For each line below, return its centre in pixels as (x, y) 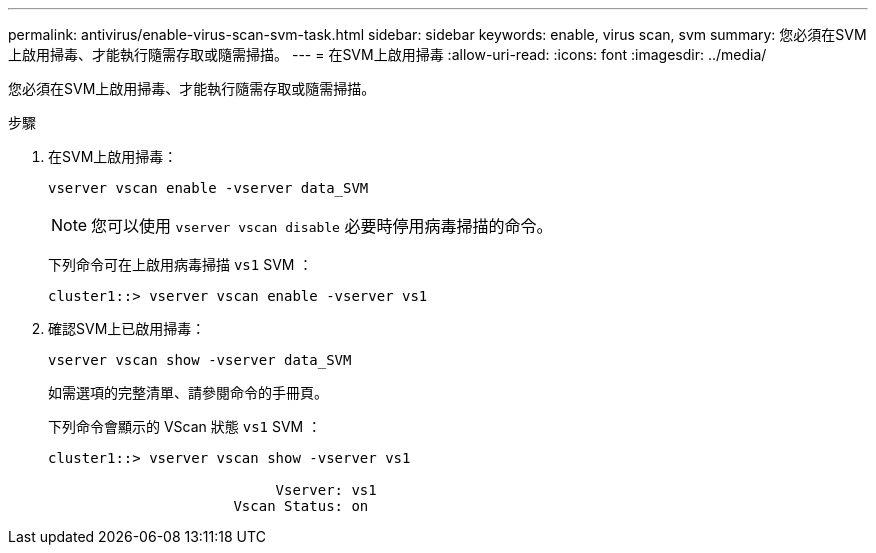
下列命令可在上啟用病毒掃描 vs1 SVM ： (180, 264)
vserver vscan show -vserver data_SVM (200, 360)
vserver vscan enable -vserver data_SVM (208, 188)
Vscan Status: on (301, 506)
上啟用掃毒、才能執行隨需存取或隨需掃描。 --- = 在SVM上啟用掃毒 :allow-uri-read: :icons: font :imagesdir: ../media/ (387, 54)
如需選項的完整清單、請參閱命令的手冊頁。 (188, 392)
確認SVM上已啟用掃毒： (127, 328)
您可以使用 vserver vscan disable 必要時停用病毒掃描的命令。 (322, 226)
